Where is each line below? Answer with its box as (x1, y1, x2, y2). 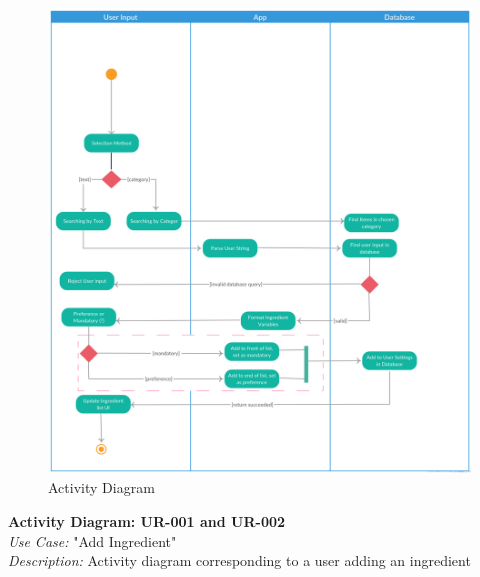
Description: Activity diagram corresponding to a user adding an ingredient (8, 550, 471, 571)
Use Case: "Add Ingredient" (8, 530, 177, 551)
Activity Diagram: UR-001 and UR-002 (8, 511, 286, 532)
